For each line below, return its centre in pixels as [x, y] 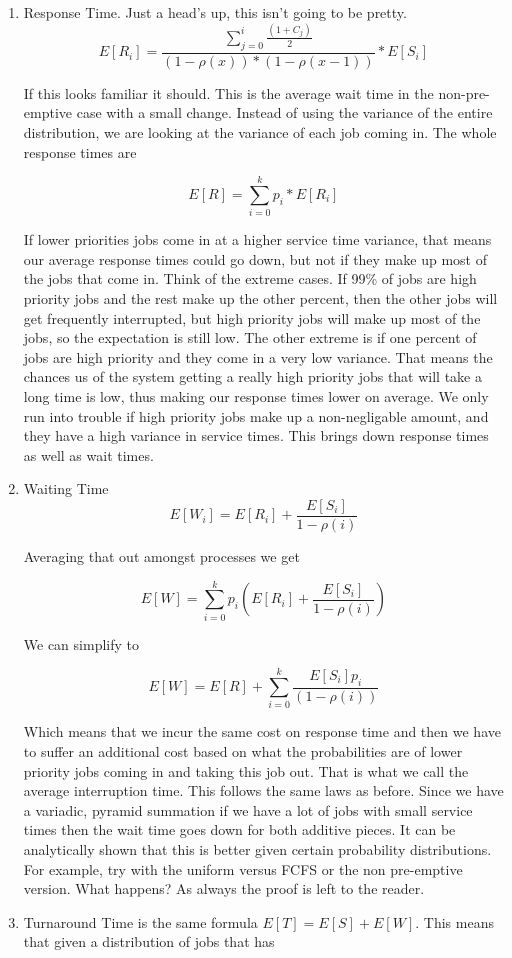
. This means [454, 921]
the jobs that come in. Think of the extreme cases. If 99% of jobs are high [250, 278]
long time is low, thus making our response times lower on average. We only [256, 395]
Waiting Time [66, 488]
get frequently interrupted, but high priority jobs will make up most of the [252, 317]
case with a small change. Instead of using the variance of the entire [284, 112]
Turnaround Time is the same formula [140, 921]
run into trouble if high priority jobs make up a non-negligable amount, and [256, 415]
